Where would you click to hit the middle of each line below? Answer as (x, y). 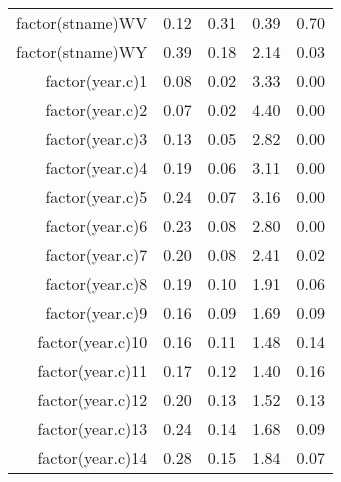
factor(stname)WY (82, 51)
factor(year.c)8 (96, 283)
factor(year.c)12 (92, 399)
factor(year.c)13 (92, 428)
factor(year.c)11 (92, 370)
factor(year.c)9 (96, 312)
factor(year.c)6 (96, 225)
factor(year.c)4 (96, 167)
